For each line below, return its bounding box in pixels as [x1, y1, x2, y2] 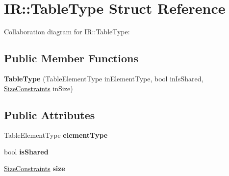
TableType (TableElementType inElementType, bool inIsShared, [4, 73, 204, 83]
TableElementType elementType [4, 130, 108, 140]
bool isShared [4, 146, 49, 156]
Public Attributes [4, 107, 95, 122]
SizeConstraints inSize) [4, 83, 73, 93]
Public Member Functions [4, 50, 138, 66]
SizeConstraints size [4, 163, 65, 173]
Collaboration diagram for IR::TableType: [4, 26, 130, 37]
